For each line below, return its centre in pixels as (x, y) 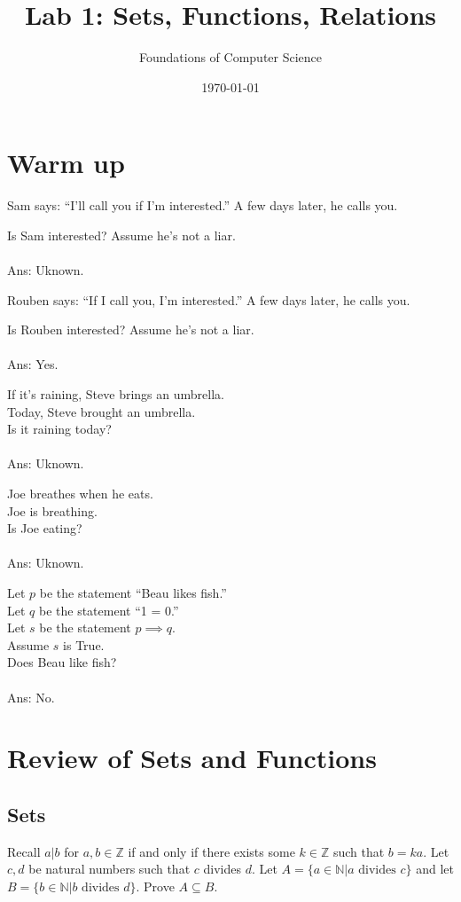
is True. (84, 644)
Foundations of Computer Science (230, 57)
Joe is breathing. (52, 510)
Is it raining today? (59, 429)
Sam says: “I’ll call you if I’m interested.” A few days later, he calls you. (203, 205)
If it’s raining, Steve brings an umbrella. (116, 394)
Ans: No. (31, 697)
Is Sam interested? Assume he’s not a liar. (121, 235)
